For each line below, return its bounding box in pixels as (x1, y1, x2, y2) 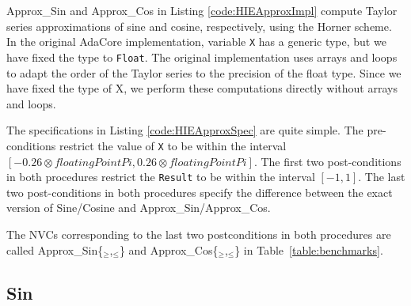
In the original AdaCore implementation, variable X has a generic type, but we (6, 33, 386, 50)
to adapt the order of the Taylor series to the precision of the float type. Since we (6, 64, 401, 81)
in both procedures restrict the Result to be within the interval (6, 168, 315, 185)
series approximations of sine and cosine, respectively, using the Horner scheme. (6, 17, 392, 34)
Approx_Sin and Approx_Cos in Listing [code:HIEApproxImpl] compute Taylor (6, 2, 398, 18)
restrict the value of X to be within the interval (59, 137, 287, 153)
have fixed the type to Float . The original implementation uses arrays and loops (6, 48, 398, 65)
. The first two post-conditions (253, 153, 401, 169)
